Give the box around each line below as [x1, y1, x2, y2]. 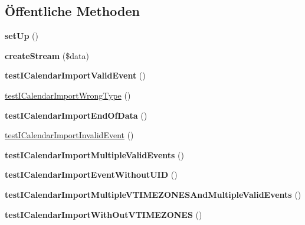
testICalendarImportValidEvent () [5, 69, 146, 81]
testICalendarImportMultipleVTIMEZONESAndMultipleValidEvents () [5, 188, 301, 200]
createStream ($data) [5, 49, 89, 61]
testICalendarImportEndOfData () [5, 109, 147, 121]
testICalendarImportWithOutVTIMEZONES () [5, 208, 202, 220]
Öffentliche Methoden [5, 2, 140, 20]
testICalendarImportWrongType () [5, 89, 131, 101]
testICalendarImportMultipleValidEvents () [5, 148, 184, 161]
